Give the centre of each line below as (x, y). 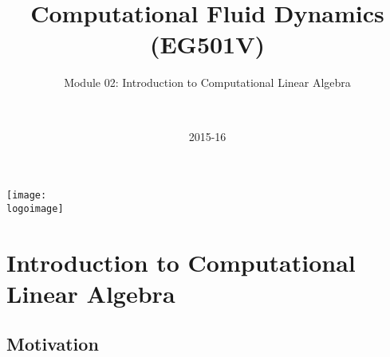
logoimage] (35, 208)
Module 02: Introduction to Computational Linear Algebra (207, 82)
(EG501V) (207, 44)
